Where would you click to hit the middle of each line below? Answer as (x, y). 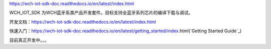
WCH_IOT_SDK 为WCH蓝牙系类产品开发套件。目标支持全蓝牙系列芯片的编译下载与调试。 (101, 13)
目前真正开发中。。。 (29, 40)
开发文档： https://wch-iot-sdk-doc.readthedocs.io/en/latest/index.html (83, 22)
